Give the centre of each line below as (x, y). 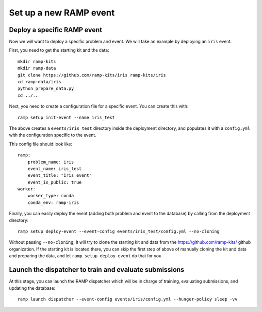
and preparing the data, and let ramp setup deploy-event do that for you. (86, 256)
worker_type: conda (51, 196)
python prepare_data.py (46, 89)
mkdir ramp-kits (37, 61)
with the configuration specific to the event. (53, 135)
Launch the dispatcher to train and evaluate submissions (97, 270)
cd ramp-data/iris (40, 82)
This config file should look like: (41, 144)
